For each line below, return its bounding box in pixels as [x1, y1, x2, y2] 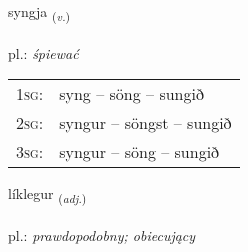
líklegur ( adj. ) [8, 183, 87, 207]
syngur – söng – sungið [59, 140, 220, 164]
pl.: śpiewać [8, 42, 79, 63]
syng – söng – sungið [59, 82, 204, 106]
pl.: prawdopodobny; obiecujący [8, 225, 196, 246]
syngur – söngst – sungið [59, 111, 232, 135]
